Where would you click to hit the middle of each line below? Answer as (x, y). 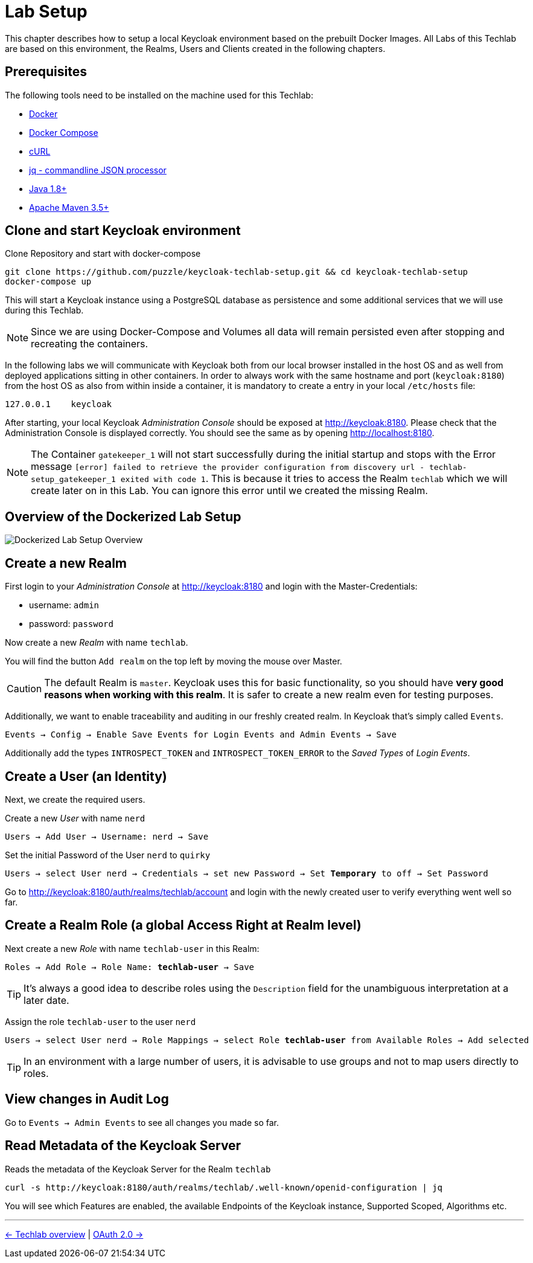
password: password (71, 624)
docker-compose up (48, 282)
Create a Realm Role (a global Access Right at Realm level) (183, 925)
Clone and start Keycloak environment (123, 231)
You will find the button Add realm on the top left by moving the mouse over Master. (174, 661)
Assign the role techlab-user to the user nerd (101, 1021)
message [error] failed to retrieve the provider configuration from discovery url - (228, 467)
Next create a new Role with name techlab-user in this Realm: (132, 948)
